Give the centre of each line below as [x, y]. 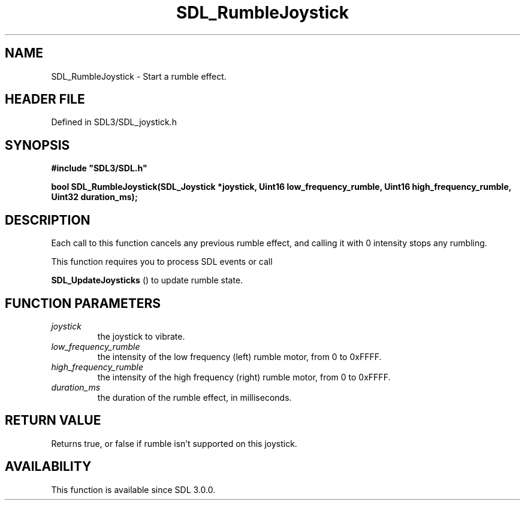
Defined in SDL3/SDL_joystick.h [114, 122]
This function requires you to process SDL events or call [162, 262]
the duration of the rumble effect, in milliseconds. [194, 397]
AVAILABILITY [48, 467]
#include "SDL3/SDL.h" [99, 168]
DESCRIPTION [48, 220]
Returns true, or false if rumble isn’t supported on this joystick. [174, 443]
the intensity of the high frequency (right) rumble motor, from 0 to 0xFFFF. [244, 377]
